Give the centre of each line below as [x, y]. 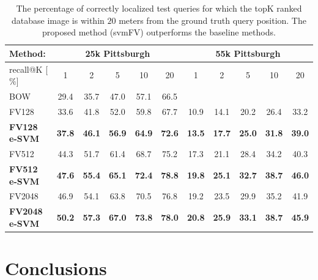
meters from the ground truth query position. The [213, 20]
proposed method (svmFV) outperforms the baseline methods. [159, 32]
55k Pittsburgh [248, 53]
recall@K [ [29, 69]
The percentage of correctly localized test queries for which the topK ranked [159, 8]
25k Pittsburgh [118, 53]
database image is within [58, 20]
